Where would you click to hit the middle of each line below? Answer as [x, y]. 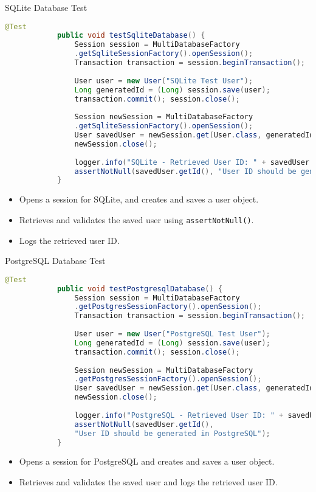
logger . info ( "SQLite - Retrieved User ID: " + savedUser [192, 162]
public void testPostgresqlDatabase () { [140, 289]
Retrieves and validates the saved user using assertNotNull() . [136, 219]
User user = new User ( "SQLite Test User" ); [164, 81]
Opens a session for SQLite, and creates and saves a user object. [139, 199]
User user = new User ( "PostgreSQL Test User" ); [172, 334]
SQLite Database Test [46, 7]
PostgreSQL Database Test [55, 261]
